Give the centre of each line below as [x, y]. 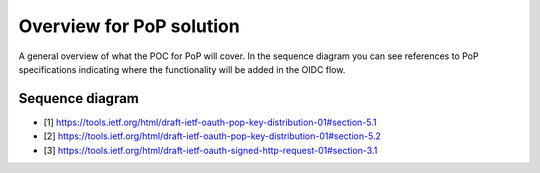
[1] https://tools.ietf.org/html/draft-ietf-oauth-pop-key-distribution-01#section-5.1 [210, 122]
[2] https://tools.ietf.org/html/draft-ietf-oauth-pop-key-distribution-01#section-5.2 [212, 136]
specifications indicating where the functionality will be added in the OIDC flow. [182, 69]
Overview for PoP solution [129, 26]
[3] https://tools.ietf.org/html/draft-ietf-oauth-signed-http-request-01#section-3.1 [210, 150]
